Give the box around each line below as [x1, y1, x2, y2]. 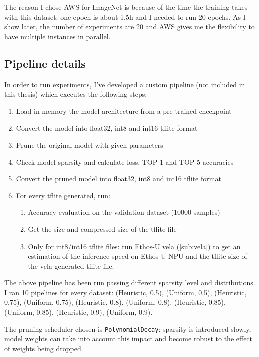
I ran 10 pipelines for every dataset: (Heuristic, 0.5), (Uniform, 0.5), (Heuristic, [4, 287, 247, 297]
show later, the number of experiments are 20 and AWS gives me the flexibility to [4, 21, 255, 32]
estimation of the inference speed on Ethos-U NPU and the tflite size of [28, 251, 247, 261]
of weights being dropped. [4, 343, 83, 353]
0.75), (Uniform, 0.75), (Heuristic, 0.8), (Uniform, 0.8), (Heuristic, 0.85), [4, 297, 226, 307]
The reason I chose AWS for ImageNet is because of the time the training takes [4, 2, 248, 12]
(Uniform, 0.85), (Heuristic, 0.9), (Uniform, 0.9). [4, 307, 153, 317]
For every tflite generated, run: [16, 190, 110, 200]
